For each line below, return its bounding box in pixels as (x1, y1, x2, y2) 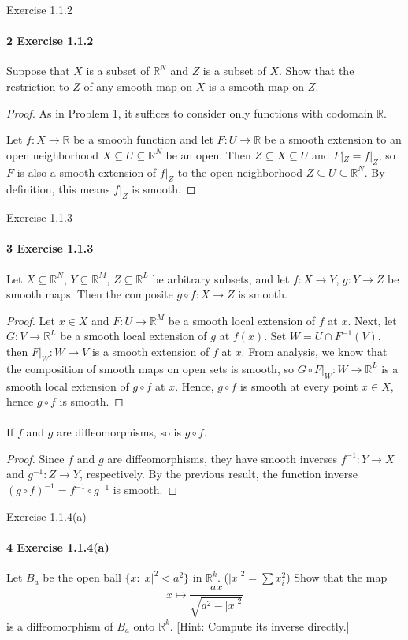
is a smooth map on (209, 77, 305, 94)
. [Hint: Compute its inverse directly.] (169, 617, 350, 634)
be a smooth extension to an (264, 131, 402, 148)
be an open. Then (165, 146, 251, 163)
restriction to (6, 77, 69, 94)
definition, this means (6, 181, 110, 197)
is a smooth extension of (91, 342, 210, 359)
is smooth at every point (239, 377, 358, 394)
